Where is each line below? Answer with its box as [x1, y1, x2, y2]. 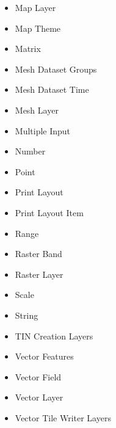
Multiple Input [15, 124, 71, 137]
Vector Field [15, 370, 62, 383]
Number [15, 145, 46, 158]
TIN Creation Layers [15, 329, 93, 342]
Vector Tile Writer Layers [15, 411, 111, 424]
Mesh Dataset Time [15, 83, 89, 96]
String [15, 308, 38, 321]
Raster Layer [15, 267, 63, 280]
